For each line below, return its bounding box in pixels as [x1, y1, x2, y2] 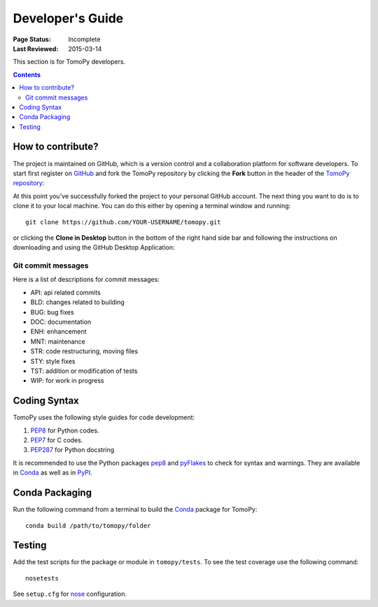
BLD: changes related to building [30, 298, 125, 306]
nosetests [25, 574, 59, 582]
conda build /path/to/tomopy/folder [25, 521, 151, 529]
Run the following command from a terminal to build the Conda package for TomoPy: [13, 505, 258, 514]
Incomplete [68, 35, 101, 43]
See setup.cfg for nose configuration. [13, 589, 127, 599]
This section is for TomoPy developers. [13, 57, 126, 66]
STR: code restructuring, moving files [30, 347, 139, 355]
